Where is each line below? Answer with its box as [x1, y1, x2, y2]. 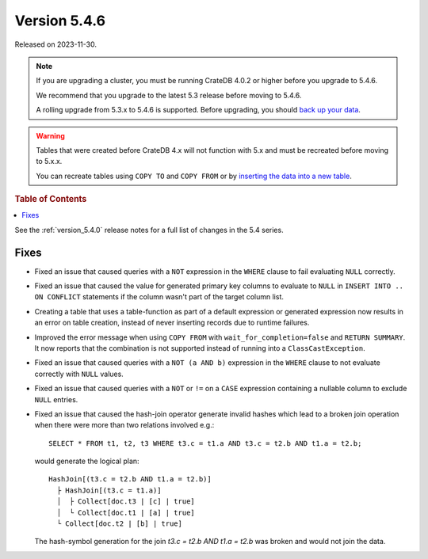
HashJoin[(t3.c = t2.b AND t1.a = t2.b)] [48, 475, 212, 484]
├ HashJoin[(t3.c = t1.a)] [56, 485, 162, 495]
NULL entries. [34, 394, 78, 404]
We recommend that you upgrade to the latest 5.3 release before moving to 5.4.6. [36, 90, 302, 100]
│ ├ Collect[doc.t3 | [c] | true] [56, 497, 196, 506]
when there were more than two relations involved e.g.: [34, 420, 215, 430]
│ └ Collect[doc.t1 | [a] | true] [56, 508, 196, 517]
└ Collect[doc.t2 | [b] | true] [56, 519, 182, 528]
